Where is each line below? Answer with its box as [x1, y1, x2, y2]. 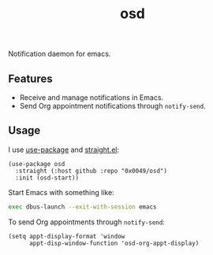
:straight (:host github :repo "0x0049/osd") [15, 167, 168, 175]
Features [8, 72, 53, 85]
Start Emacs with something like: [8, 187, 114, 197]
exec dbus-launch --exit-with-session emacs [8, 202, 157, 211]
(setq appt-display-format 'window [8, 232, 125, 240]
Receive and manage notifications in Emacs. [19, 93, 164, 102]
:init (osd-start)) [15, 174, 80, 182]
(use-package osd [8, 160, 65, 168]
